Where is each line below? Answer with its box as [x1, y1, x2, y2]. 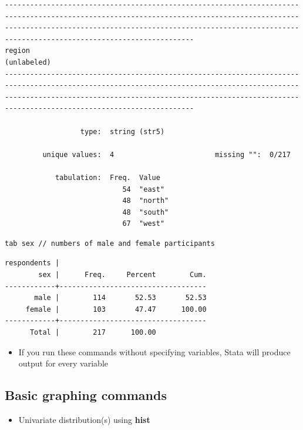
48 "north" [122, 196, 169, 205]
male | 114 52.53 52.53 [34, 294, 207, 302]
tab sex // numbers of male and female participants [5, 239, 215, 248]
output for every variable [18, 357, 108, 369]
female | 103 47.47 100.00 [25, 305, 207, 314]
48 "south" [122, 208, 169, 216]
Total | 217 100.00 [29, 328, 156, 337]
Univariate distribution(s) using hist [18, 414, 150, 426]
